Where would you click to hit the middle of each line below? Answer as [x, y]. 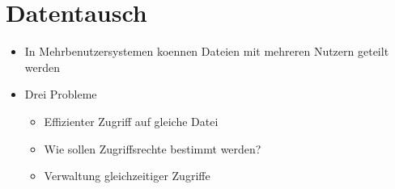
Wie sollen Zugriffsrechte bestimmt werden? [153, 148]
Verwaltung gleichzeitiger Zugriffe [127, 176]
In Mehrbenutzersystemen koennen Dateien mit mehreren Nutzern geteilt [207, 51]
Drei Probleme [61, 94]
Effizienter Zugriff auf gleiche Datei [131, 121]
